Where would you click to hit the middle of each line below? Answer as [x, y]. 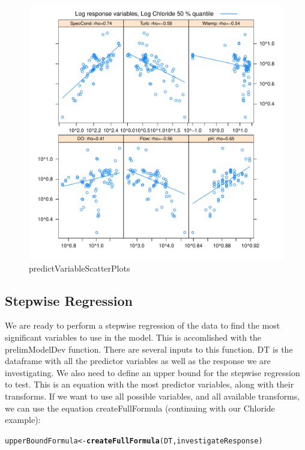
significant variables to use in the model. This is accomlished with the [133, 337]
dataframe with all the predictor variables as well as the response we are [138, 361]
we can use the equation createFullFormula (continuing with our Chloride [140, 408]
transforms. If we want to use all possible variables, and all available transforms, [152, 396]
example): [23, 420]
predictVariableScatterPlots [80, 268]
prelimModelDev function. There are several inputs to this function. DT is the [149, 349]
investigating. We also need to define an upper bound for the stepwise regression [152, 372]
